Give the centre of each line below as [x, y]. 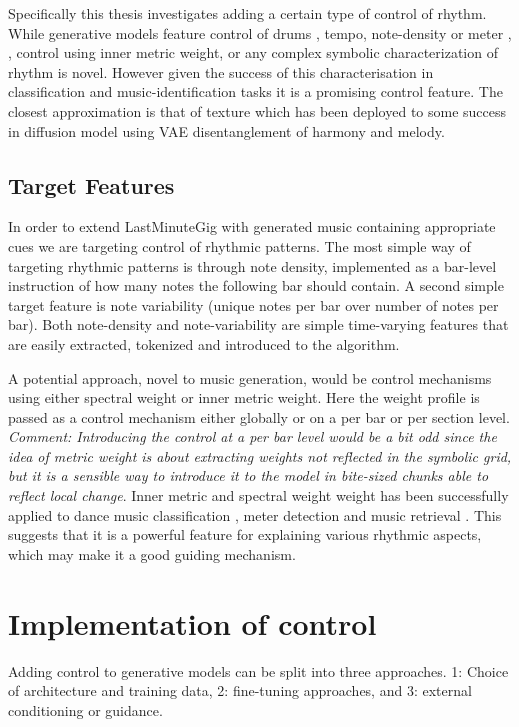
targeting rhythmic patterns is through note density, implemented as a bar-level [252, 265]
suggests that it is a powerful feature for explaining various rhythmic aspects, [245, 534]
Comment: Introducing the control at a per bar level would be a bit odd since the [252, 436]
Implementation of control [192, 622]
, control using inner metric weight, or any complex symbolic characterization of [253, 52]
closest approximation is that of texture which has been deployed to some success [257, 110]
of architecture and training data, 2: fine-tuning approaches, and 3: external [240, 690]
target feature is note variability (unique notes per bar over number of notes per [253, 304]
